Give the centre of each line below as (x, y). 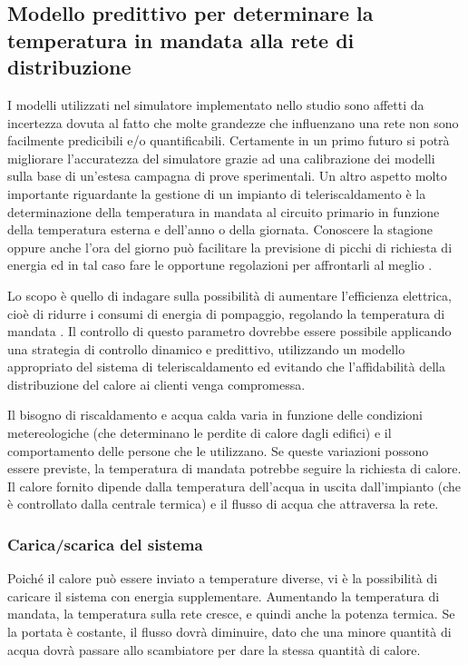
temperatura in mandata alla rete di (181, 40)
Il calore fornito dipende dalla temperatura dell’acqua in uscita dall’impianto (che (234, 486)
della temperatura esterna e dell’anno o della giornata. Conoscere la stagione (220, 229)
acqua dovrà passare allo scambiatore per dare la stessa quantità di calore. (214, 649)
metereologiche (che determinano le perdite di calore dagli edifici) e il (200, 433)
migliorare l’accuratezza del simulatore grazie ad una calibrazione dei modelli (221, 158)
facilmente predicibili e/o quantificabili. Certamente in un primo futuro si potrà (229, 140)
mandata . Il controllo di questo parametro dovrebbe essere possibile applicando (229, 331)
